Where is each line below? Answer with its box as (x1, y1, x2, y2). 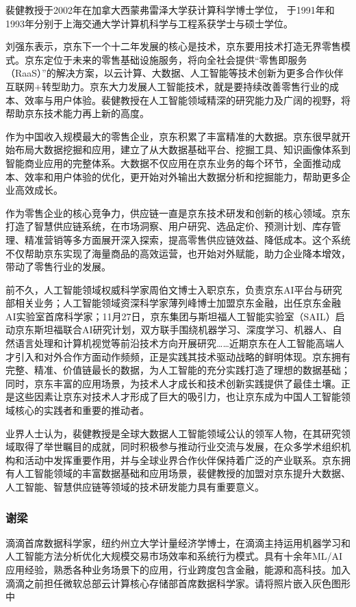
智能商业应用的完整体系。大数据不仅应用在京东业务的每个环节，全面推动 (5, 155, 331, 170)
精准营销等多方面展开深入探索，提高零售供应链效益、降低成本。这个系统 (24, 232, 351, 246)
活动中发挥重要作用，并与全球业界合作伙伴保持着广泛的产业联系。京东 (24, 452, 341, 467)
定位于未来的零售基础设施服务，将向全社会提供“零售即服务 (43, 52, 307, 66)
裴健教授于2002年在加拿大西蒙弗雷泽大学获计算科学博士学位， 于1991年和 (5, 3, 335, 16)
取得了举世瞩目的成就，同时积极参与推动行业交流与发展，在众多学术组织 (14, 439, 341, 454)
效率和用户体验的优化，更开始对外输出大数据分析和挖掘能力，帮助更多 (24, 169, 341, 183)
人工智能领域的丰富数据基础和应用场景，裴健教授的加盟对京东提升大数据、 (14, 466, 351, 480)
